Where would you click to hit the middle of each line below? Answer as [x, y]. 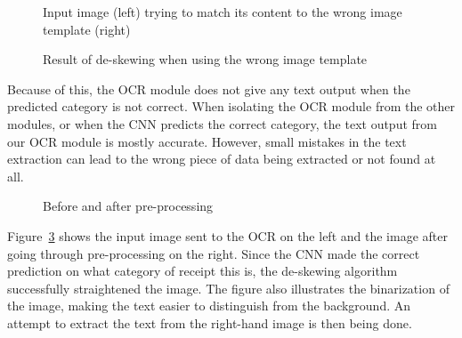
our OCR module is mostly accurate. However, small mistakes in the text [207, 141]
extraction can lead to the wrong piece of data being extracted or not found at [222, 159]
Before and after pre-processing [128, 206]
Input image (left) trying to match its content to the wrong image [223, 12]
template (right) [87, 29]
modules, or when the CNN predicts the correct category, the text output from [222, 123]
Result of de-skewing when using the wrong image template [205, 59]
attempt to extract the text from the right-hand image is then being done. [210, 322]
